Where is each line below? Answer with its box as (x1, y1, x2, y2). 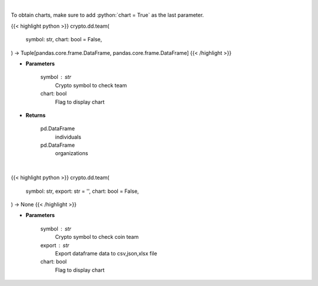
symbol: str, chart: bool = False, (25, 36, 102, 43)
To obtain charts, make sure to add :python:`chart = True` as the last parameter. (11, 12, 204, 19)
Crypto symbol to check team (55, 81, 127, 88)
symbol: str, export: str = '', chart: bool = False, (25, 188, 140, 195)
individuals (55, 133, 82, 140)
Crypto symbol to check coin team (55, 234, 139, 241)
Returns (25, 111, 46, 119)
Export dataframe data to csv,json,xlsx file (55, 249, 157, 257)
